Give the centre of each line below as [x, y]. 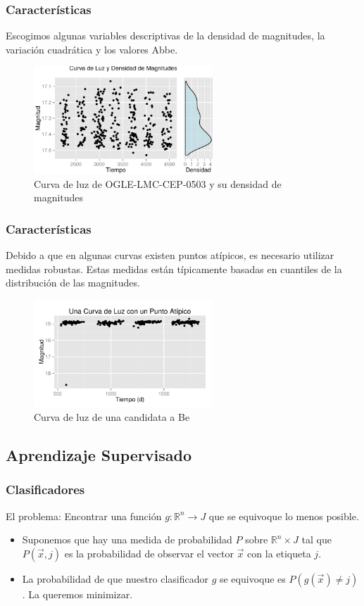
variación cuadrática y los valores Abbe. [92, 49]
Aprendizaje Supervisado [99, 455]
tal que [316, 539]
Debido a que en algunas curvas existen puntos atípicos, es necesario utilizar [170, 255]
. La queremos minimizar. [77, 594]
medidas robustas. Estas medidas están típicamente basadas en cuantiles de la [174, 269]
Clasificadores [45, 490]
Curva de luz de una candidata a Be [112, 417]
